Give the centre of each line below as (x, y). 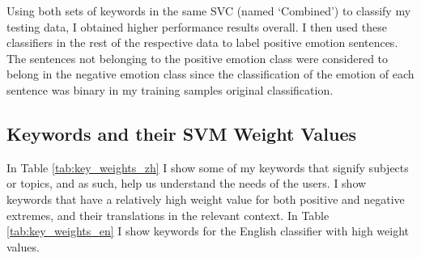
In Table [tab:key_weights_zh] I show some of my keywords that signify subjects (208, 167)
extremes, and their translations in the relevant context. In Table (168, 215)
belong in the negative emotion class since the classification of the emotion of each (210, 74)
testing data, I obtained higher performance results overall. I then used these (197, 26)
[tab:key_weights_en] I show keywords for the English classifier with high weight (208, 231)
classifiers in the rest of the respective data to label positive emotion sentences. (202, 42)
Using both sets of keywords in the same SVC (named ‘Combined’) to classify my (209, 11)
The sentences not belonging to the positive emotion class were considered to (198, 58)
